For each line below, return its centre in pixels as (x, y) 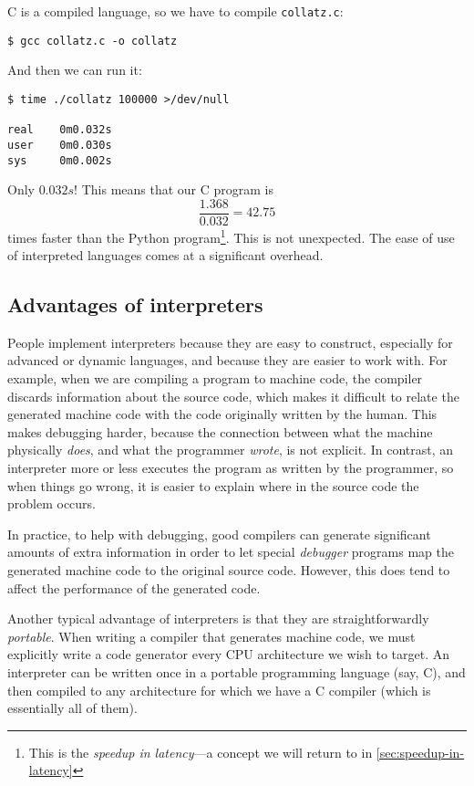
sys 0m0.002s (60, 160)
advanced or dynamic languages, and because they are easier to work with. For (227, 360)
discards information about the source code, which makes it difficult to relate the (233, 396)
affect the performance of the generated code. (134, 587)
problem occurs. (52, 503)
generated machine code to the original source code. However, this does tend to (229, 570)
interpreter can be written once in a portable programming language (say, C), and (237, 671)
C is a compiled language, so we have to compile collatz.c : (175, 11)
